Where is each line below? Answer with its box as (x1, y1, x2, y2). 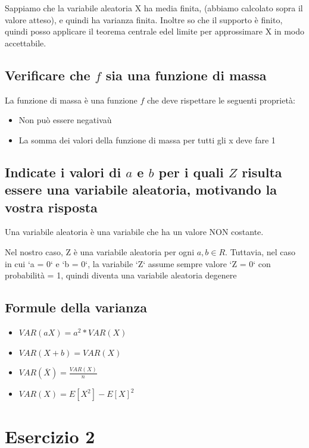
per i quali (158, 162, 224, 181)
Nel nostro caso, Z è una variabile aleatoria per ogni (5, 245, 195, 258)
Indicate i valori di (5, 162, 121, 181)
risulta (242, 162, 282, 181)
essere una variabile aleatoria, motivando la (5, 180, 277, 199)
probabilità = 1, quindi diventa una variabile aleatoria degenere (5, 269, 237, 281)
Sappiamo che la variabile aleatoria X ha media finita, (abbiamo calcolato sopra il (5, 2, 303, 14)
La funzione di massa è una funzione (5, 93, 138, 106)
